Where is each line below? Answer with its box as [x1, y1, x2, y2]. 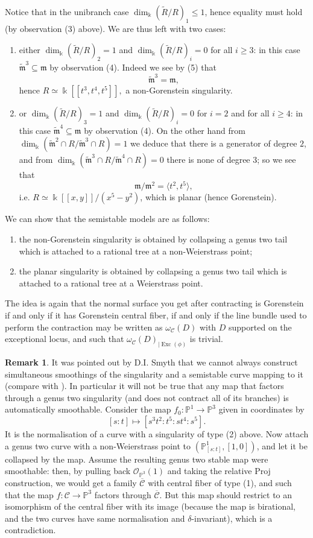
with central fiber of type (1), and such [148, 476, 292, 489]
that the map [5, 488, 54, 501]
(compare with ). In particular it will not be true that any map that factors [5, 379, 284, 392]
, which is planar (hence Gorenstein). [140, 191, 277, 203]
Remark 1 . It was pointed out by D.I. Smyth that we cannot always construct [5, 356, 298, 369]
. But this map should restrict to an [159, 488, 292, 501]
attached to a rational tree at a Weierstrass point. [19, 276, 203, 289]
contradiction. [5, 524, 56, 536]
